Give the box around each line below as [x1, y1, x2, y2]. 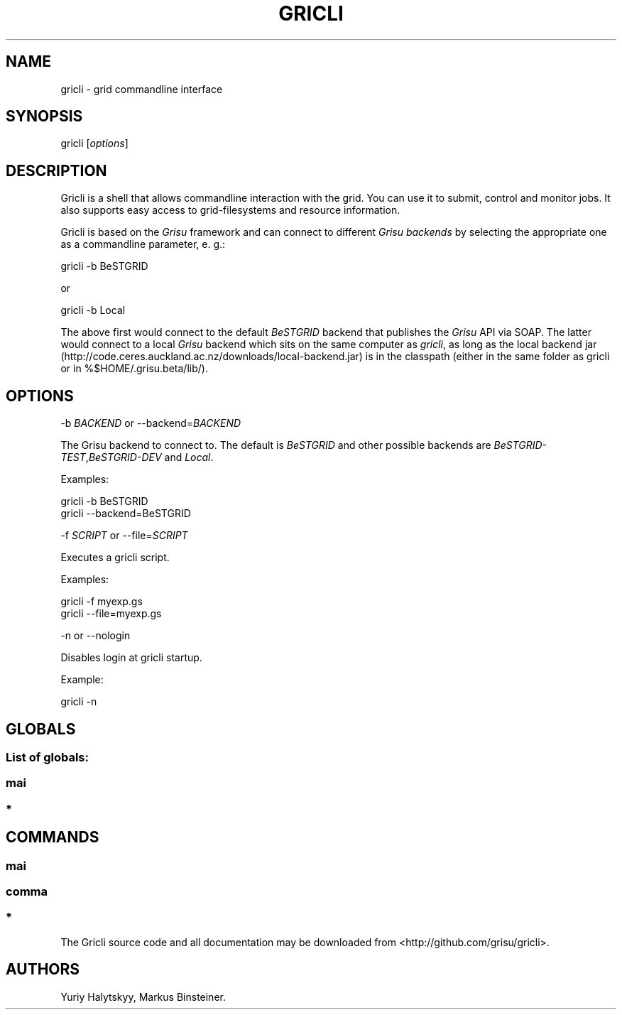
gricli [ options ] [60, 137, 129, 150]
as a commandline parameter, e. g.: [60, 238, 226, 251]
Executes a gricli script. [60, 551, 170, 564]
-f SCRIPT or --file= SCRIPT [60, 529, 188, 542]
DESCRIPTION [6, 161, 107, 180]
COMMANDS [6, 828, 99, 847]
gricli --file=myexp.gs [60, 607, 162, 620]
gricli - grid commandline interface [60, 82, 223, 95]
